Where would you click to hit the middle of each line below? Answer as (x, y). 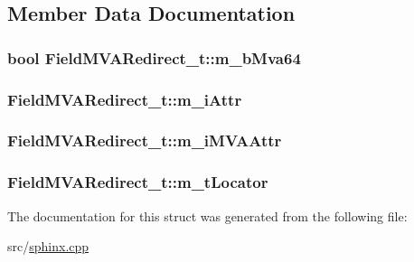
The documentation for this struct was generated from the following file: (207, 215)
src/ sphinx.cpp (48, 246)
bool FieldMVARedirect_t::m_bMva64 (154, 57)
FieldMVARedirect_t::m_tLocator (138, 182)
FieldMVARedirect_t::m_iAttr (125, 99)
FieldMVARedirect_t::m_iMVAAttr (145, 140)
